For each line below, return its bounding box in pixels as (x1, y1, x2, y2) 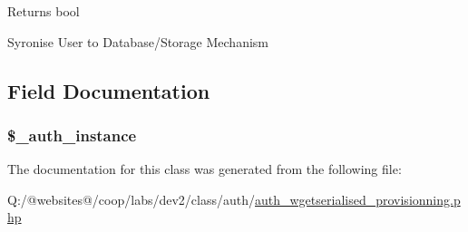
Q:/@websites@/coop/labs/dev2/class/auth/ (7, 189, 255, 208)
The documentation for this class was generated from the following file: (7, 159, 402, 179)
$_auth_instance (7, 123, 137, 146)
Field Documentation (7, 76, 210, 104)
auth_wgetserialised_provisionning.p (255, 189, 461, 208)
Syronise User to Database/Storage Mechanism (7, 32, 268, 51)
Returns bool (7, 2, 80, 20)
